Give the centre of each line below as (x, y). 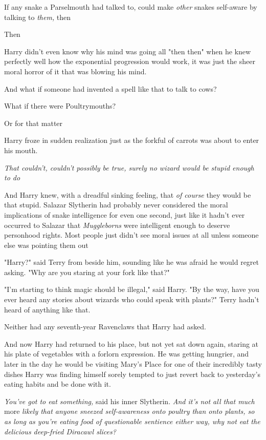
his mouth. (21, 150)
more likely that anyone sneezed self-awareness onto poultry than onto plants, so (129, 411)
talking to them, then (38, 17)
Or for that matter (34, 123)
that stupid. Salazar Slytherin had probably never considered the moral (116, 205)
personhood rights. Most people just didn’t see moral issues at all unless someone (131, 235)
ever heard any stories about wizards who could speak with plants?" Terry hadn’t (132, 299)
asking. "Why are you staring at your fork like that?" (87, 272)
